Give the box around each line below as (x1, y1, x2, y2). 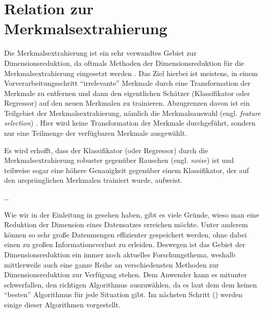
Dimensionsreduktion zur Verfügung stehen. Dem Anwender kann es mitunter (4, 269, 247, 280)
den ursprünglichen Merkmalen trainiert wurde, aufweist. (4, 175, 183, 185)
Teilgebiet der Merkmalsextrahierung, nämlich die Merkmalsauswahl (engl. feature (4, 107, 261, 118)
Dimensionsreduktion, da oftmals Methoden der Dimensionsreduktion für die (4, 57, 244, 68)
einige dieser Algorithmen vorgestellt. (4, 299, 121, 309)
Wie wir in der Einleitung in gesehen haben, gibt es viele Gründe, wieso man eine (4, 209, 259, 220)
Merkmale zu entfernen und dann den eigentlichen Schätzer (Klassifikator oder (4, 87, 250, 98)
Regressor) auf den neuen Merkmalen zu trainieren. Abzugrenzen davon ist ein (4, 98, 250, 108)
